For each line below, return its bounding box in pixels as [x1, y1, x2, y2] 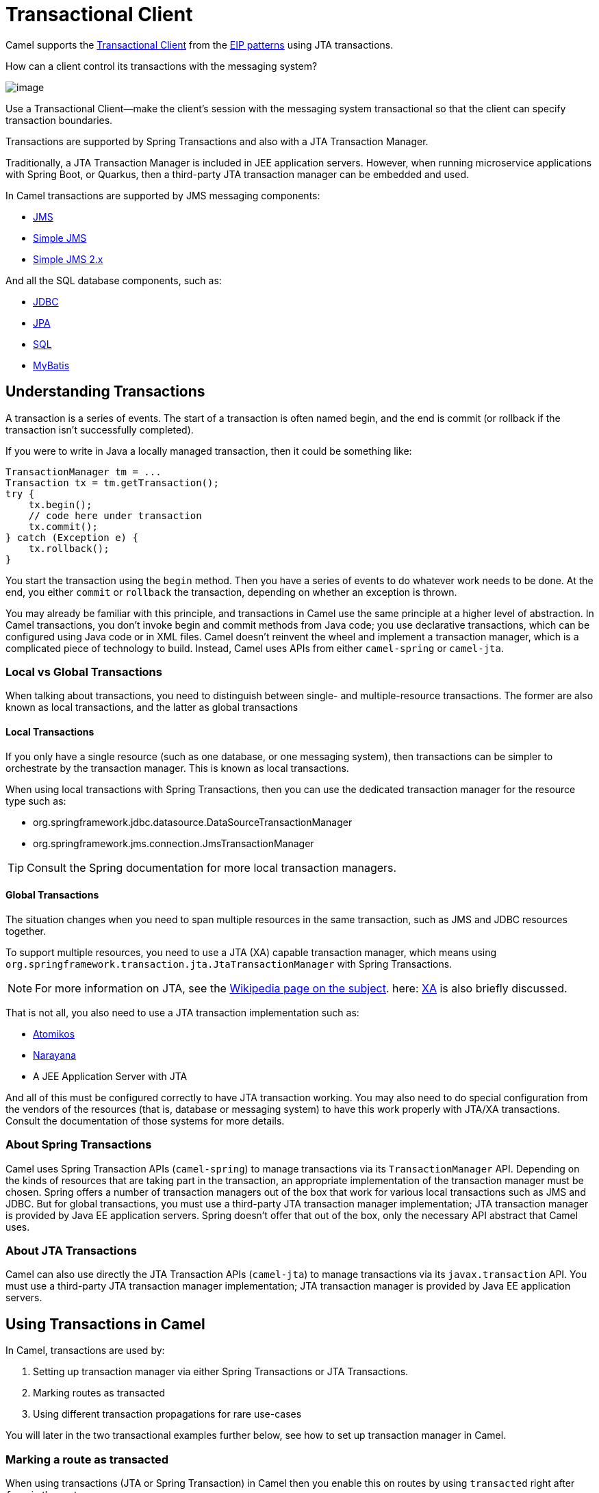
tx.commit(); [28, 520, 98, 532]
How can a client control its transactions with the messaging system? [5, 60, 318, 72]
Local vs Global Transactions [5, 664, 162, 679]
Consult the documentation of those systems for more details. [5, 1114, 285, 1127]
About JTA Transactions [5, 1243, 137, 1257]
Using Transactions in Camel [5, 1315, 205, 1333]
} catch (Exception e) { [5, 531, 138, 543]
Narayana [33, 1049, 77, 1061]
